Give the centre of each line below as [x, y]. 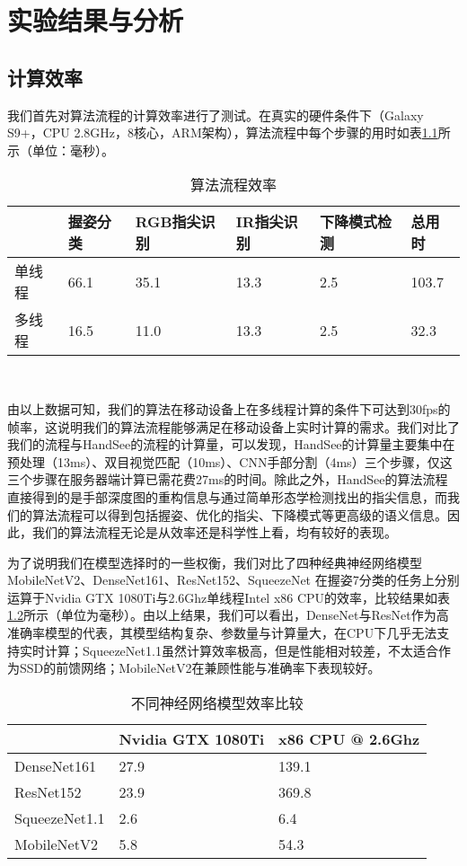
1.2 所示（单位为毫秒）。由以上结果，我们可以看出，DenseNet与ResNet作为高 [228, 615]
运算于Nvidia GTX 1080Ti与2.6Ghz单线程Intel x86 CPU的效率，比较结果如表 [229, 597]
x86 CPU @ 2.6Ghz [349, 738]
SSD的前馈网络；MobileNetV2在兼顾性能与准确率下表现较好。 [200, 668]
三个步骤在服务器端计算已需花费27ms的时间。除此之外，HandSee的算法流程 [228, 479]
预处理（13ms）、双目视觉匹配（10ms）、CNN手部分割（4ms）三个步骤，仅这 [230, 461]
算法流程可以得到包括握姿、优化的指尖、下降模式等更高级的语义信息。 [239, 514]
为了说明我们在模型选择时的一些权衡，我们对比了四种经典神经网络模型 [215, 562]
